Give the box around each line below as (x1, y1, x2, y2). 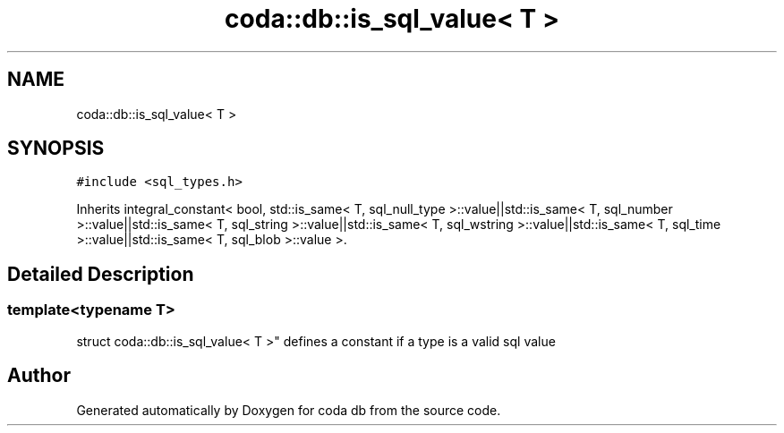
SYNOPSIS (7, 137, 105, 160)
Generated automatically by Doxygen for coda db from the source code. (76, 402, 501, 418)
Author (7, 364, 71, 387)
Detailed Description (7, 262, 194, 285)
